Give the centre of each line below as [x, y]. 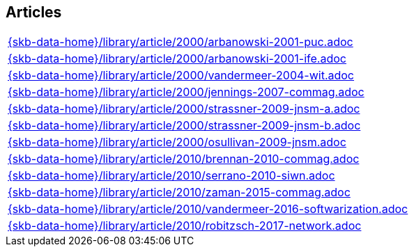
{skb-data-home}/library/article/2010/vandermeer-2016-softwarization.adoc [208, 209]
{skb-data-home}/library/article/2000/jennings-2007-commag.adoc [186, 92]
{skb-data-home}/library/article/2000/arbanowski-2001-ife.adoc [177, 59]
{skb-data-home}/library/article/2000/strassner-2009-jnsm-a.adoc [184, 109]
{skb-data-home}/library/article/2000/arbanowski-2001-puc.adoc [181, 42]
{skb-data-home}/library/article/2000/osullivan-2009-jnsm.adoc [177, 142]
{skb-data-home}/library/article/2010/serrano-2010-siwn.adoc [171, 176]
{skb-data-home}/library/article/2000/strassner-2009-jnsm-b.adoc [184, 126]
